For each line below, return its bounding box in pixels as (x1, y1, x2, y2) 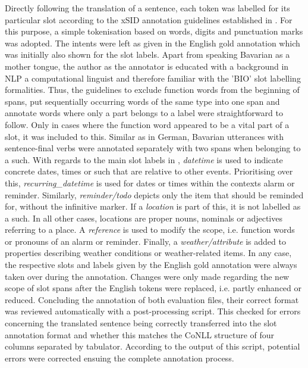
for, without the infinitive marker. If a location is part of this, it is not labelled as (5, 200, 301, 213)
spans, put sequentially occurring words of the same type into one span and (5, 95, 280, 107)
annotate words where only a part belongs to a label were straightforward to (5, 107, 283, 119)
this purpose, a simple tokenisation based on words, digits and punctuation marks (5, 25, 303, 38)
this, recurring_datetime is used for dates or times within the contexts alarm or (5, 176, 295, 189)
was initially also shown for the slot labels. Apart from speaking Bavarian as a (5, 48, 290, 61)
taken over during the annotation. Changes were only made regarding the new (5, 270, 290, 282)
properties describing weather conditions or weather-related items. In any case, (5, 247, 292, 259)
